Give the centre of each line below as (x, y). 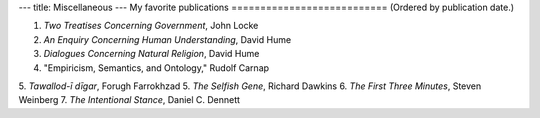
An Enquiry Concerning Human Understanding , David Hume (167, 39)
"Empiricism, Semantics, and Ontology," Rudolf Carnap (156, 67)
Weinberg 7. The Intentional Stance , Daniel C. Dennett (129, 100)
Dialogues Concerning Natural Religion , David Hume (151, 54)
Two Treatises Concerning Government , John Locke (151, 26)
